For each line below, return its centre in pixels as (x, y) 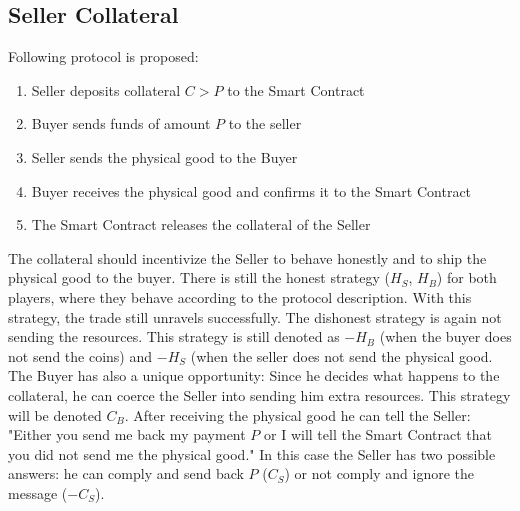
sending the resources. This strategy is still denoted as (174, 336)
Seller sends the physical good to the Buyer (164, 156)
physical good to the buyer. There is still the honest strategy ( (199, 277)
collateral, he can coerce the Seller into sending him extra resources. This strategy (259, 394)
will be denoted (55, 414)
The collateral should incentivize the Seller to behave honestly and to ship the (247, 257)
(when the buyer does (445, 336)
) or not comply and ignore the (379, 473)
